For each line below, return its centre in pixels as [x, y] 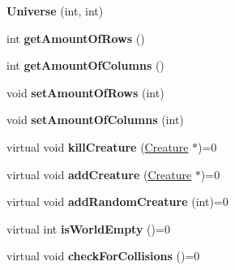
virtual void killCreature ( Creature [98, 146]
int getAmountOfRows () [76, 38]
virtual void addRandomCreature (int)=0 [117, 201]
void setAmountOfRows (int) [85, 92]
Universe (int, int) [55, 11]
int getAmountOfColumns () [85, 65]
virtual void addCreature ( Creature [99, 174]
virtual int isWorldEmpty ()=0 [88, 228]
